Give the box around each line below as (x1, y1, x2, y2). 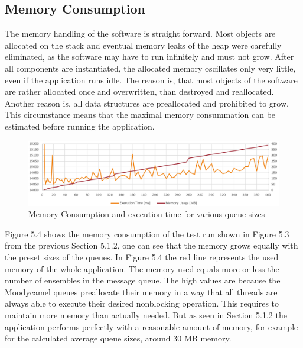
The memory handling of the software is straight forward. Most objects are (5, 27, 276, 40)
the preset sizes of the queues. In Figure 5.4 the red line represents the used (5, 251, 279, 263)
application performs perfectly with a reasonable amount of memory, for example (5, 320, 298, 333)
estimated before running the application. (5, 120, 155, 132)
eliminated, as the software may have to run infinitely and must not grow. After (5, 50, 294, 63)
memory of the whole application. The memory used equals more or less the (5, 262, 279, 275)
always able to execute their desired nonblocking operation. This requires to (5, 297, 279, 310)
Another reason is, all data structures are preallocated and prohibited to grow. (5, 96, 289, 109)
